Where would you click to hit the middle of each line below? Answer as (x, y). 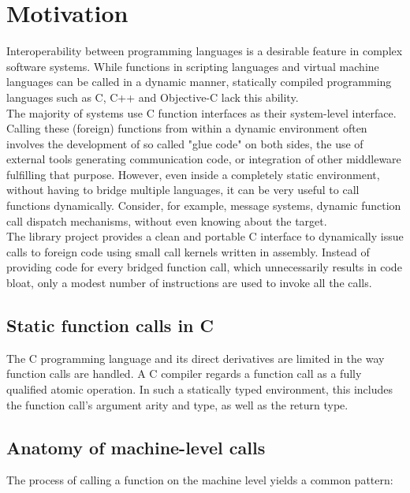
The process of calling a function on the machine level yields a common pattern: (200, 480)
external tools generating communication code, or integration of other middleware (204, 159)
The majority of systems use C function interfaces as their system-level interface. (201, 112)
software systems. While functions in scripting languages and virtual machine (193, 66)
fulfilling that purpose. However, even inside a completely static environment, (193, 174)
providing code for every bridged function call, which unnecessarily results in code (204, 267)
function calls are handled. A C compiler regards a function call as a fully (184, 373)
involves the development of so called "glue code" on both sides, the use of (185, 143)
